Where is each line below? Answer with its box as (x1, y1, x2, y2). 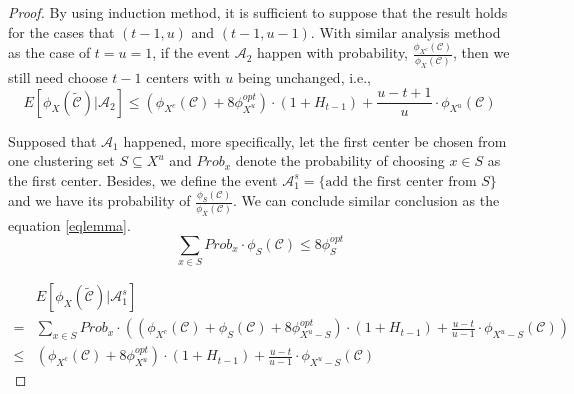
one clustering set (8, 150, 115, 171)
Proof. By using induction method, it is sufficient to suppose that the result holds (8, 2, 508, 22)
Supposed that (8, 130, 97, 151)
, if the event (152, 42, 231, 63)
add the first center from (325, 174, 477, 189)
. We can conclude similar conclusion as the (232, 190, 500, 211)
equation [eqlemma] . (8, 214, 131, 235)
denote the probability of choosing (235, 150, 445, 171)
